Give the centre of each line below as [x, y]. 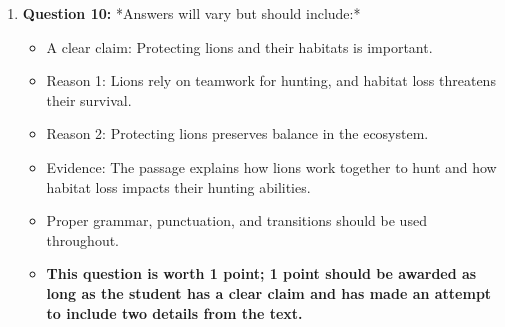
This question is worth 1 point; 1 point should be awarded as [261, 273]
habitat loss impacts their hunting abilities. [178, 186]
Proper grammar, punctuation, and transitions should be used [236, 220]
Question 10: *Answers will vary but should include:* [191, 13]
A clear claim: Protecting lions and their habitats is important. [239, 46]
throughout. [83, 239]
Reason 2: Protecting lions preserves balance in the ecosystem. [237, 133]
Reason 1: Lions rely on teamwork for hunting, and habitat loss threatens [271, 80]
